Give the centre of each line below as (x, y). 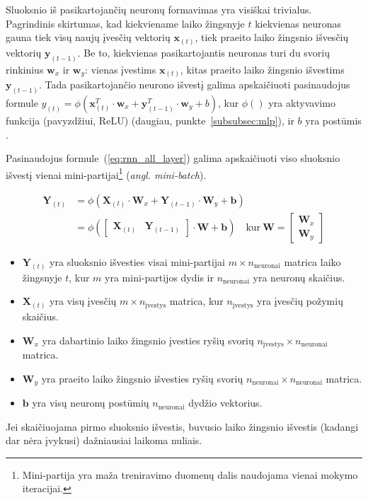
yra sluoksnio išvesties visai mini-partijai (137, 262)
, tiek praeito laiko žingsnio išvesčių (272, 37)
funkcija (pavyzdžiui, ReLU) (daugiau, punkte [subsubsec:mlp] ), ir (150, 120)
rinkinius (25, 69)
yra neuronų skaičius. (299, 277)
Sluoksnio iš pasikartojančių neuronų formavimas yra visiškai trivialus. (159, 9)
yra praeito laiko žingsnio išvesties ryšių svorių (142, 378)
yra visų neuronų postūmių (91, 403)
